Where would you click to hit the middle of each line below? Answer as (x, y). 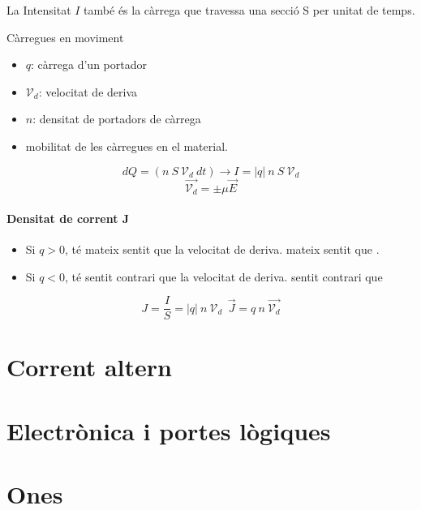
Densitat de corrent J (68, 218)
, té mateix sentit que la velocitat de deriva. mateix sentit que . (222, 249)
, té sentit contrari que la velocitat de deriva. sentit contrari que (224, 276)
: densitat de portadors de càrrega (117, 119)
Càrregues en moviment (65, 37)
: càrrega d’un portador (89, 64)
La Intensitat (39, 10)
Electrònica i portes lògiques (169, 430)
